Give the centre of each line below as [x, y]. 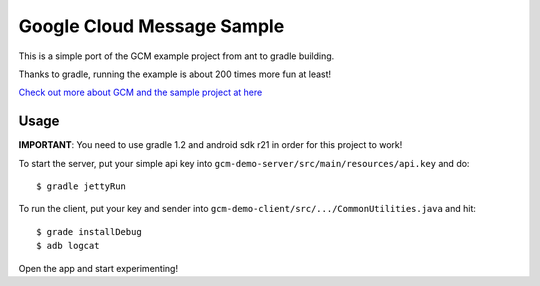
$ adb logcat [68, 246]
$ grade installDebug [89, 231]
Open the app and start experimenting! [98, 268]
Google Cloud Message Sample [151, 26]
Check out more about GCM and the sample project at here [140, 92]
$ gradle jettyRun [81, 186]
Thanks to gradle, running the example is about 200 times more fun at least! [175, 74]
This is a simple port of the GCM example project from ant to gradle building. [176, 56]
